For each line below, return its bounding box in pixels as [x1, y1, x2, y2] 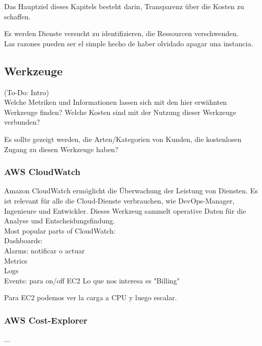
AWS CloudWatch [4, 165, 81, 178]
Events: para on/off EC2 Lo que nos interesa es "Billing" [4, 275, 180, 285]
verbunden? [4, 117, 40, 127]
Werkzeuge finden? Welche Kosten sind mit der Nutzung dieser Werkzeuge [4, 106, 237, 117]
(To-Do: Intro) [4, 86, 49, 97]
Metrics [4, 255, 27, 266]
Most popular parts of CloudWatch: [4, 225, 115, 236]
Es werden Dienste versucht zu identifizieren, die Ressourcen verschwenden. [4, 28, 239, 39]
